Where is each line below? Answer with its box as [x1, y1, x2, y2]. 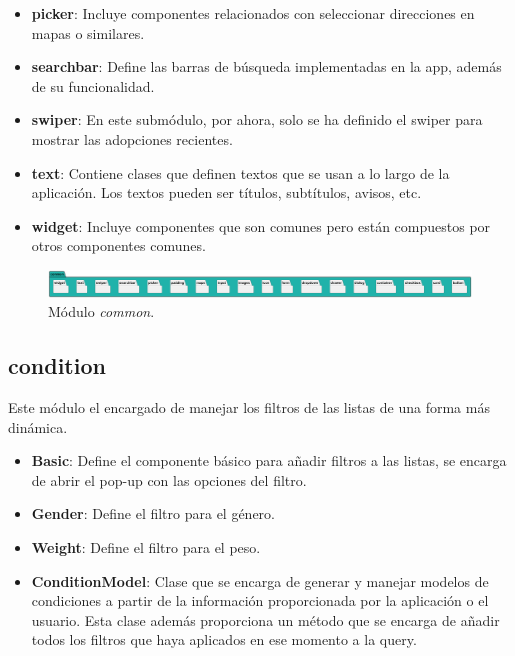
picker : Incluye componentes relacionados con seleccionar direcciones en [31, 3, 475, 23]
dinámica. [8, 416, 68, 437]
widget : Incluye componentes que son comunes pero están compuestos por [31, 215, 491, 236]
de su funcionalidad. [31, 75, 155, 96]
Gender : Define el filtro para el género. [31, 503, 276, 524]
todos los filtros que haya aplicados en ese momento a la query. [31, 629, 417, 650]
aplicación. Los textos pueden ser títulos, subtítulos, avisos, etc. [31, 182, 422, 203]
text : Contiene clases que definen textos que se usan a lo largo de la [31, 162, 450, 183]
